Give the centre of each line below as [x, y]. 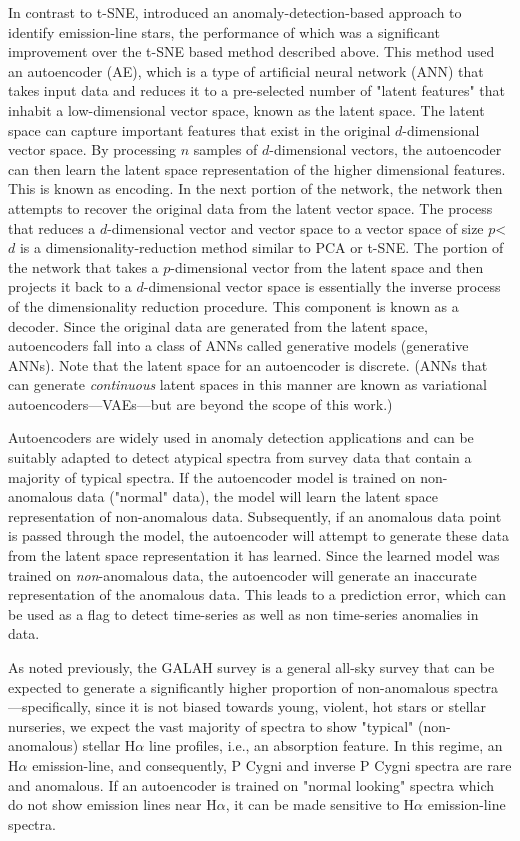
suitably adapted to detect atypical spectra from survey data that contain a [240, 457]
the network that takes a [83, 266]
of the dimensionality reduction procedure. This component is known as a [233, 305]
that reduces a [52, 227]
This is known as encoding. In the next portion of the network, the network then [255, 188]
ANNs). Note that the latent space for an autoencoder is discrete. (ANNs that [248, 364]
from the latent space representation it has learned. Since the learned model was [254, 555]
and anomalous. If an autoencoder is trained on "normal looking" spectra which [251, 784]
